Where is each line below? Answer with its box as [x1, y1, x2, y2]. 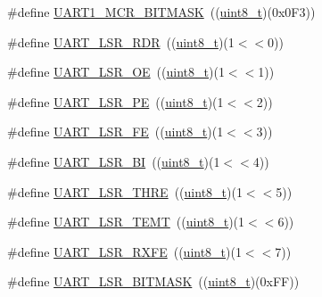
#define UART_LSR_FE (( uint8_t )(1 [7, 122, 224, 141]
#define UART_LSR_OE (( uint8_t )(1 [7, 62, 225, 81]
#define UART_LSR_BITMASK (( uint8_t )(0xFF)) [7, 272, 300, 291]
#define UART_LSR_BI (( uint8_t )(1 [7, 152, 220, 170]
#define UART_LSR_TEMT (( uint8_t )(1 [7, 212, 245, 231]
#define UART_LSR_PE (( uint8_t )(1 [7, 92, 224, 111]
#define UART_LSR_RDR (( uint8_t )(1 [7, 32, 235, 51]
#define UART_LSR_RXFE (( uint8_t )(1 [7, 242, 242, 260]
